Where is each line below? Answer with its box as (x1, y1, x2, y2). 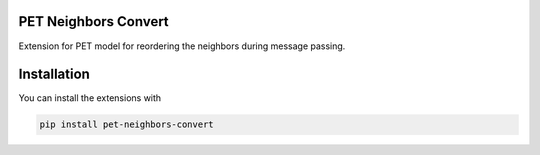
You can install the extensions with (18, 92, 162, 104)
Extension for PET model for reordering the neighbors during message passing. (18, 40, 346, 52)
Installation (18, 66, 90, 83)
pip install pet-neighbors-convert (39, 119, 214, 130)
